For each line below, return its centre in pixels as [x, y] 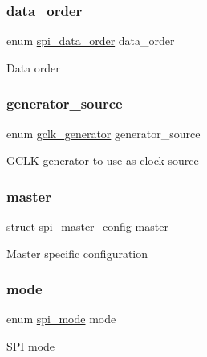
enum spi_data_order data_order [91, 41]
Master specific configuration [77, 253]
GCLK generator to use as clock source [103, 160]
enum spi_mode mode [61, 319]
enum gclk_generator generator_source [103, 133]
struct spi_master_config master [87, 226]
